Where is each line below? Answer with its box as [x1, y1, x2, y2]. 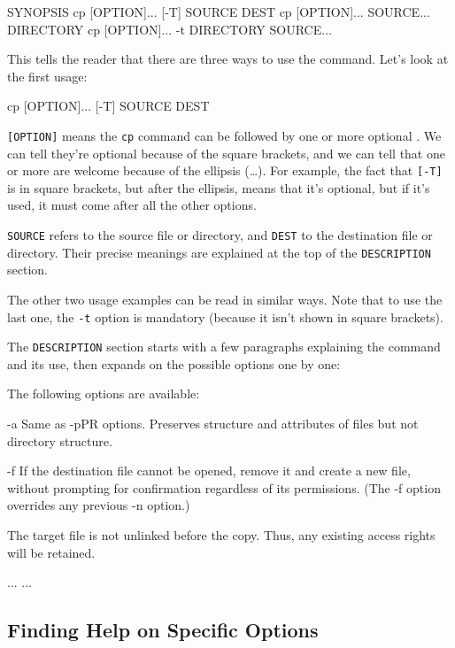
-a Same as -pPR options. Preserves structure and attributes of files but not [7, 414, 419, 433]
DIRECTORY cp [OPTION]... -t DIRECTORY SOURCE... [7, 19, 332, 38]
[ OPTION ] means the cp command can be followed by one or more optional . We [7, 126, 442, 144]
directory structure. [7, 431, 112, 450]
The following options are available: [7, 384, 200, 403]
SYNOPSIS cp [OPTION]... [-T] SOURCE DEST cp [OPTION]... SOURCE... [7, 3, 430, 20]
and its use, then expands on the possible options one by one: [7, 354, 341, 373]
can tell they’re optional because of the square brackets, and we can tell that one [7, 143, 445, 162]
